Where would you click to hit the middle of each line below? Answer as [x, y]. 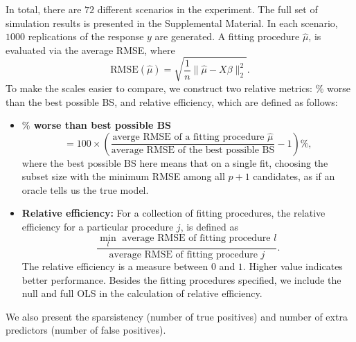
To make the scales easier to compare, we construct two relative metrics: [159, 88]
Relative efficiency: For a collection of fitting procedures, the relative [173, 213]
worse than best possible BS [103, 125]
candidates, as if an [294, 176]
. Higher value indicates [293, 265]
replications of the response [86, 36]
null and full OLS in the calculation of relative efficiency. [142, 293]
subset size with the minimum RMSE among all [123, 176]
